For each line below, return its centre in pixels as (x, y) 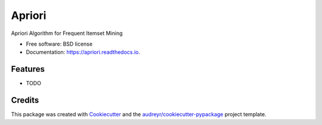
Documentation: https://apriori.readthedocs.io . (83, 52)
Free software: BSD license (59, 44)
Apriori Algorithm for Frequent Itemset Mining (67, 33)
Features (28, 69)
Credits (25, 100)
